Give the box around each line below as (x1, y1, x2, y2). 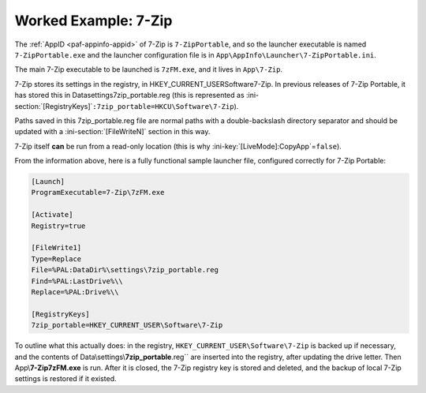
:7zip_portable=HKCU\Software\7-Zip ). (92, 101, 239, 110)
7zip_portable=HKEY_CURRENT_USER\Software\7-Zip (31, 320, 223, 330)
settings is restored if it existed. (14, 374, 118, 384)
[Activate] (31, 210, 73, 219)
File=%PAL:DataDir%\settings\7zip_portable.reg (31, 265, 219, 275)
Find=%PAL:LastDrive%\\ (31, 276, 124, 286)
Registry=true (31, 221, 86, 230)
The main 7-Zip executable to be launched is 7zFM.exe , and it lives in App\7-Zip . (14, 65, 283, 74)
